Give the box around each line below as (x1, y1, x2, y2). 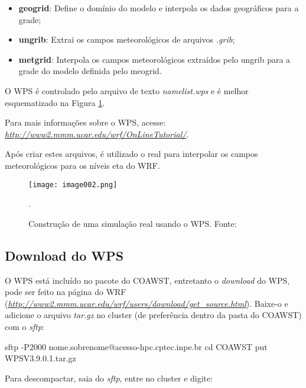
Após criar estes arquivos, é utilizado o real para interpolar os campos (5, 147, 258, 160)
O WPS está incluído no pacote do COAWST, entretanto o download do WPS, (5, 274, 290, 286)
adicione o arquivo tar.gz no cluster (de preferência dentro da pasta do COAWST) (5, 309, 302, 321)
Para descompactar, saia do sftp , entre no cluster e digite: (5, 371, 213, 384)
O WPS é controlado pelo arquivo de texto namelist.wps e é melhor (5, 84, 249, 97)
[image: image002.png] (28, 180, 118, 189)
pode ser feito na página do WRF (5, 286, 126, 298)
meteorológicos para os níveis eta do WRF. (5, 159, 160, 171)
